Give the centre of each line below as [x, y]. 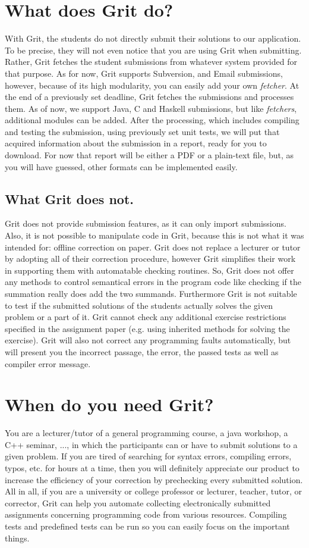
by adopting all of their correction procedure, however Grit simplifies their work [150, 259]
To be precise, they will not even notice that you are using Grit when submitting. [153, 50]
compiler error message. [48, 363]
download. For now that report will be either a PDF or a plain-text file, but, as [149, 155]
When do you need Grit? [109, 404]
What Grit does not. [70, 198]
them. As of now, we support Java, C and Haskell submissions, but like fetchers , [151, 108]
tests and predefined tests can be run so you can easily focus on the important [147, 526]
